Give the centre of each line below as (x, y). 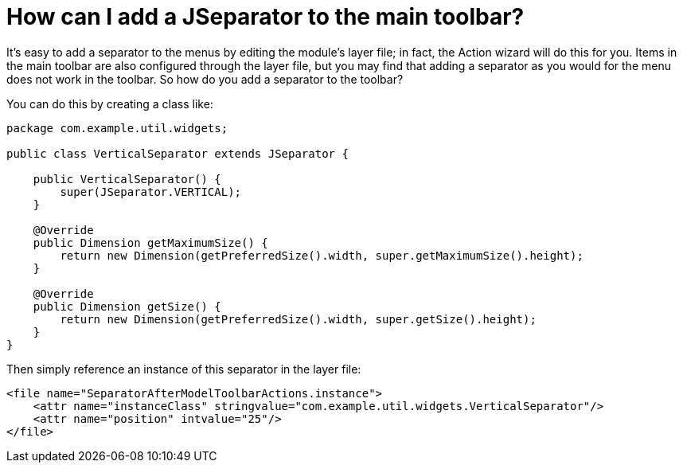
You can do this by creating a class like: (110, 104)
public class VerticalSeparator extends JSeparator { (178, 153)
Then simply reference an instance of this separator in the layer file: (184, 369)
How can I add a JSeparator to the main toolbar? (265, 17)
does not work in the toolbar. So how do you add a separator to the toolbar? (205, 79)
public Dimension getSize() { (127, 306)
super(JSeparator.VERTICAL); (151, 192)
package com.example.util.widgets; (117, 128)
